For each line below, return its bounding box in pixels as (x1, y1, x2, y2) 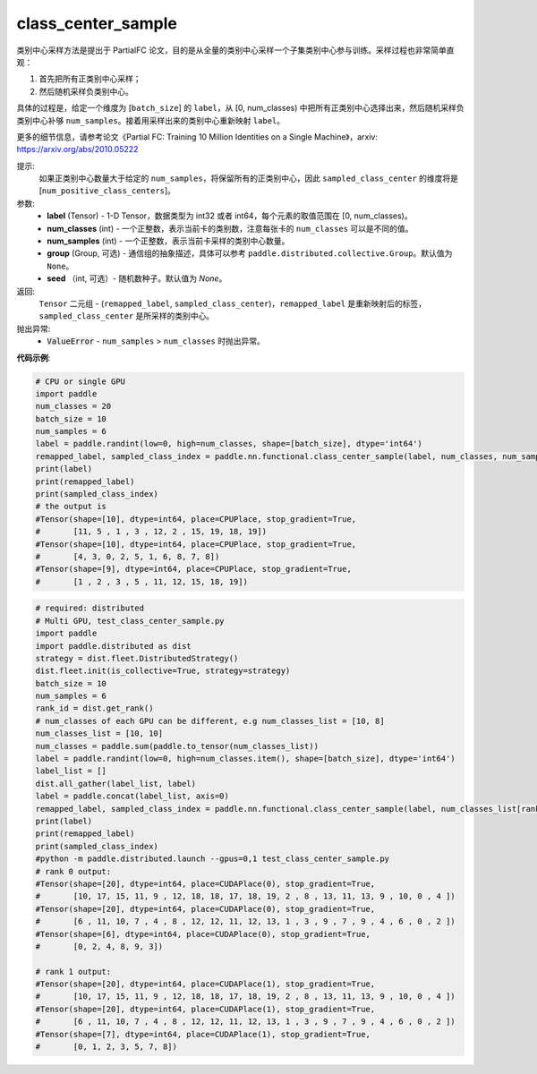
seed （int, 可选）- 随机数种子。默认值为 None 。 (47, 273, 227, 284)
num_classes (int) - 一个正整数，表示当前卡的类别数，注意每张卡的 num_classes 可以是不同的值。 (47, 223, 413, 234)
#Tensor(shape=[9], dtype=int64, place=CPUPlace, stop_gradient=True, (35, 564, 353, 575)
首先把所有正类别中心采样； (38, 73, 141, 84)
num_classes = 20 (35, 401, 112, 412)
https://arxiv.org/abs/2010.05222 (16, 144, 139, 155)
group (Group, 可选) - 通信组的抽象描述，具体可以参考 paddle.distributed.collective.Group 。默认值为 (47, 248, 453, 259)
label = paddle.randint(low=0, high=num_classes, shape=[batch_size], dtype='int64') (35, 439, 422, 449)
